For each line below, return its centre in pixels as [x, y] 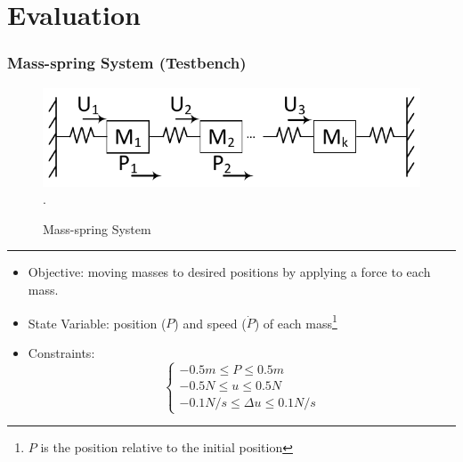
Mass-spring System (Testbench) [127, 63]
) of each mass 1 [296, 321]
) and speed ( [210, 323]
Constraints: [61, 352]
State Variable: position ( [97, 323]
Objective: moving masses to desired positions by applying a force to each [229, 272]
